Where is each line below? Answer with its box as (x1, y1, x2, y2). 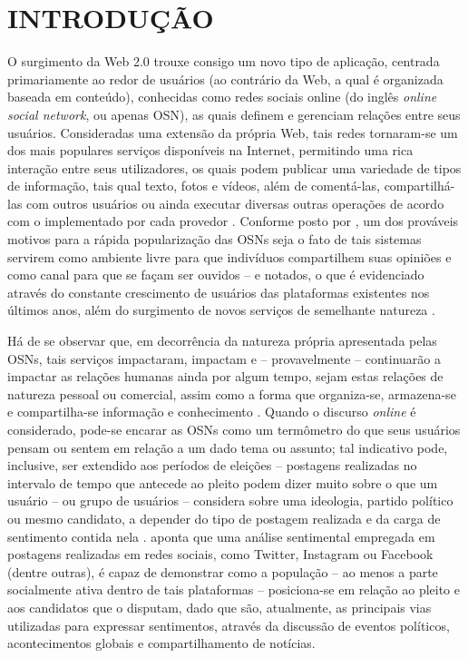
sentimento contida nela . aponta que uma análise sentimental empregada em (7, 526, 435, 545)
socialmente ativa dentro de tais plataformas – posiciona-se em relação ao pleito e (7, 580, 460, 599)
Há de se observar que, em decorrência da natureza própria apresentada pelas (7, 331, 437, 350)
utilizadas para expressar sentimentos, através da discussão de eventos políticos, (7, 615, 450, 634)
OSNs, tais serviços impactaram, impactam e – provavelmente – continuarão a (7, 349, 441, 368)
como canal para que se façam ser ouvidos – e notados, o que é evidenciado (7, 265, 424, 284)
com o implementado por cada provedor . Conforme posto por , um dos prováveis (7, 211, 459, 231)
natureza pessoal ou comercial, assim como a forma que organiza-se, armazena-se (7, 384, 456, 403)
